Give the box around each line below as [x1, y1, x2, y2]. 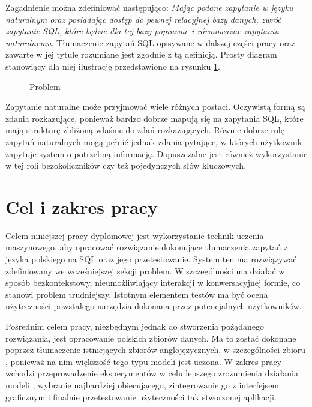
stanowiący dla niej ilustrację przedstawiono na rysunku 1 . [5, 59, 220, 72]
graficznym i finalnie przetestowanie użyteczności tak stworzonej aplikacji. [5, 390, 277, 403]
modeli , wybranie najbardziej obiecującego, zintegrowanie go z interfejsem [5, 378, 280, 391]
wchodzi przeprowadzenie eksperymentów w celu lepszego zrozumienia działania [5, 367, 298, 379]
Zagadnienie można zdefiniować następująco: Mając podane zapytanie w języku [5, 1, 293, 13]
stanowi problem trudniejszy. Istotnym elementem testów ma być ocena [5, 288, 268, 300]
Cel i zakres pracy [5, 194, 158, 219]
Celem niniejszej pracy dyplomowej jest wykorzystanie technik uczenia [5, 229, 264, 241]
